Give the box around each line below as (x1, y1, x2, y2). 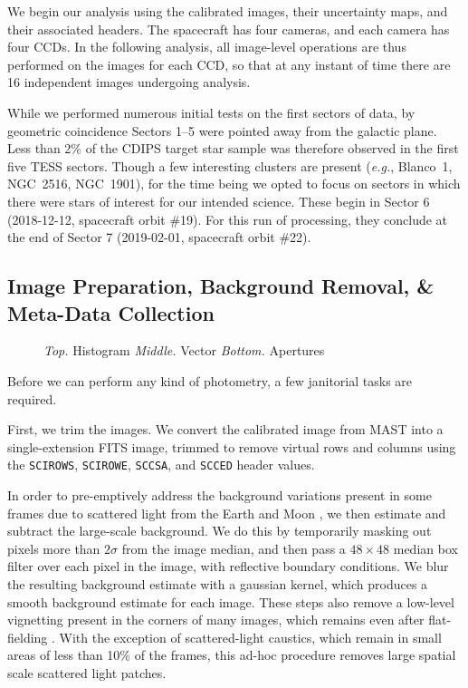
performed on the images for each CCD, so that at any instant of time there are (7, 54, 451, 73)
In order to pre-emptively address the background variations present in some (7, 485, 432, 504)
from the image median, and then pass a (121, 538, 346, 557)
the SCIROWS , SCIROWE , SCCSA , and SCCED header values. (7, 455, 315, 474)
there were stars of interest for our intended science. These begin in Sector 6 (7, 191, 430, 210)
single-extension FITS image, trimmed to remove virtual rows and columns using (7, 437, 456, 456)
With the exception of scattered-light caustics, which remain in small (59, 627, 442, 646)
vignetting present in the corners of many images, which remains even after (7, 610, 425, 629)
